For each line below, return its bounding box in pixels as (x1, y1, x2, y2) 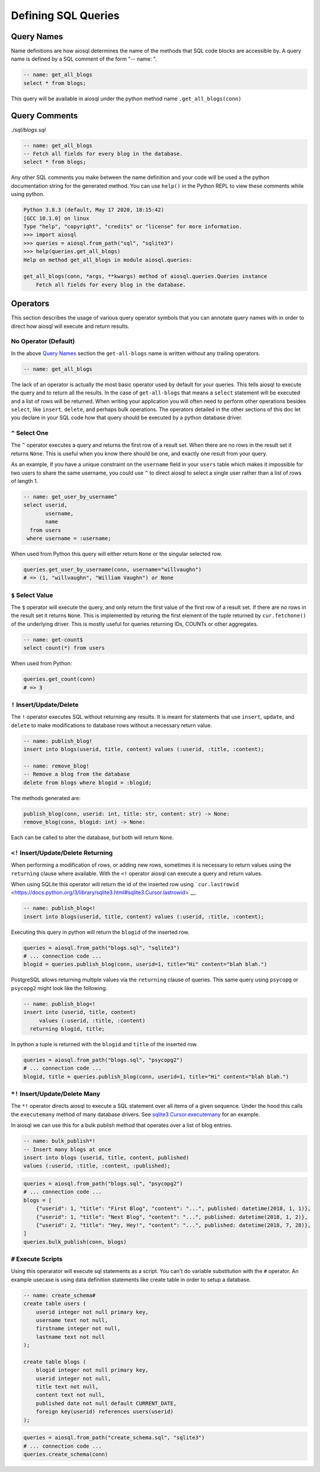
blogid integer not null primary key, (36, 1367, 149, 1373)
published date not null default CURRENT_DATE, (36, 1400, 177, 1407)
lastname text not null (36, 1334, 105, 1340)
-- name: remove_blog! (23, 762, 89, 769)
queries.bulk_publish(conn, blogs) (23, 1239, 127, 1245)
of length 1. (11, 478, 39, 485)
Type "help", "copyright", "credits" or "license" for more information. (23, 223, 242, 230)
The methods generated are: (11, 794, 81, 801)
